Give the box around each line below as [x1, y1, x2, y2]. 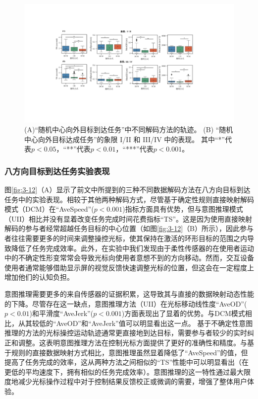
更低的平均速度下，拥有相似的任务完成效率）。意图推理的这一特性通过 [4, 366, 230, 377]
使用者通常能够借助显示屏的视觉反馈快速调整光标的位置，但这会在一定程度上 [4, 262, 254, 272]
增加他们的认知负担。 [4, 272, 74, 282]
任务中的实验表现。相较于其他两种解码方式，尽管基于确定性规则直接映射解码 [4, 194, 254, 204]
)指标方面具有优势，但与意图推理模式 [122, 204, 243, 214]
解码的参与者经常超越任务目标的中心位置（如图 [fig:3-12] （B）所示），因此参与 [4, 223, 254, 234]
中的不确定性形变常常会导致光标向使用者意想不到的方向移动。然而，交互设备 [4, 252, 254, 263]
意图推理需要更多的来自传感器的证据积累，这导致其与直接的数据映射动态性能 [4, 289, 254, 299]
